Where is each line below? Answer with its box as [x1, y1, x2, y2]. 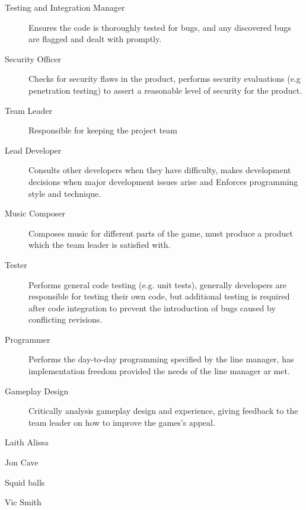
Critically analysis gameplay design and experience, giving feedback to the [28, 404, 298, 417]
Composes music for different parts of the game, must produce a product [28, 227, 293, 239]
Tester [5, 258, 27, 270]
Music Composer [5, 207, 66, 219]
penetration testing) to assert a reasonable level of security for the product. [28, 84, 302, 96]
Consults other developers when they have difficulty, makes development [28, 164, 291, 176]
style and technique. [28, 187, 101, 199]
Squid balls [5, 476, 45, 488]
